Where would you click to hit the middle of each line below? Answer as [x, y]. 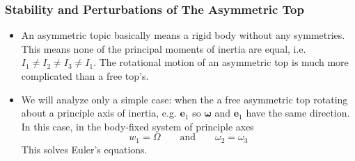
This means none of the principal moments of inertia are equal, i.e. [164, 48]
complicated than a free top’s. [85, 76]
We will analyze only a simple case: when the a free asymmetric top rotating [184, 99]
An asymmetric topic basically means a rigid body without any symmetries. [183, 35]
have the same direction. [298, 113]
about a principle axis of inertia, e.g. [99, 113]
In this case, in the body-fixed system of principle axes [137, 126]
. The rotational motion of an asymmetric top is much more [221, 62]
